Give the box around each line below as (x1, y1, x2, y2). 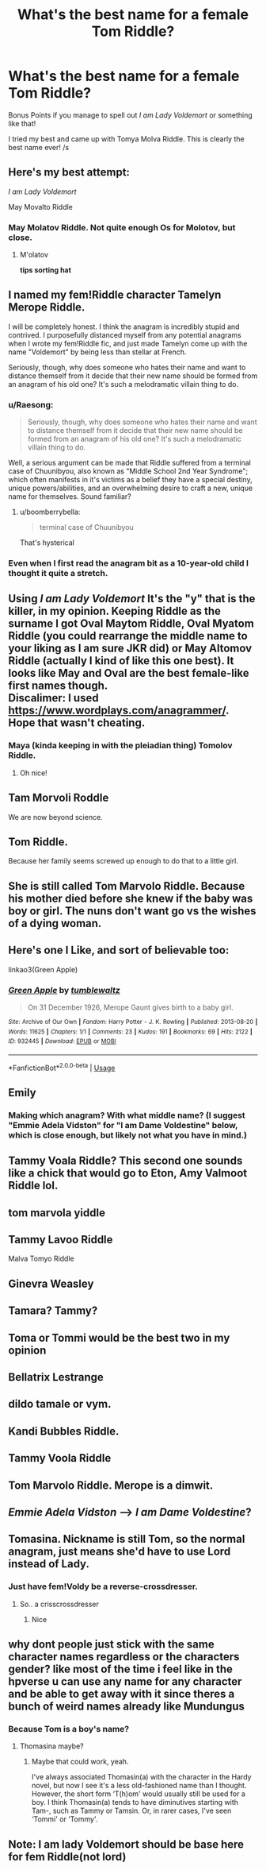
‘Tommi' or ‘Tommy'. (31, 1814, 98, 1824)
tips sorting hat (19, 265, 71, 275)
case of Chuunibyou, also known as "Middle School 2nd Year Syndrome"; (8, 466, 248, 476)
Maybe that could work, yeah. (31, 1757, 129, 1767)
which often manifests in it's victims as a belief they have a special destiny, (8, 475, 253, 485)
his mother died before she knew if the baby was (8, 891, 253, 905)
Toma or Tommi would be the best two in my (8, 1331, 230, 1344)
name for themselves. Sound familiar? (8, 492, 132, 501)
